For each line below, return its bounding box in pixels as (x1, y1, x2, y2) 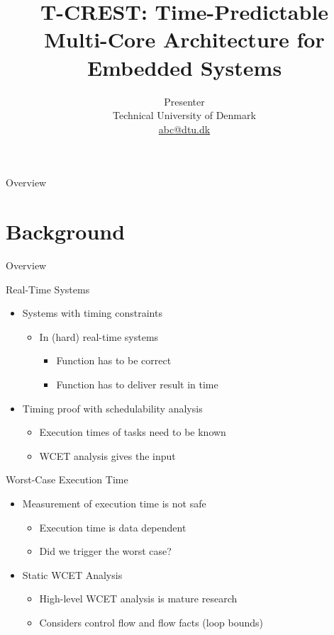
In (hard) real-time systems (39, 329, 159, 344)
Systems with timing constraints (22, 305, 162, 320)
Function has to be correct (56, 353, 172, 368)
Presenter (164, 94, 205, 108)
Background (6, 217, 126, 246)
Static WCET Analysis (22, 567, 123, 582)
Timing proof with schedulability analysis (22, 400, 203, 415)
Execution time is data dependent (39, 519, 187, 534)
